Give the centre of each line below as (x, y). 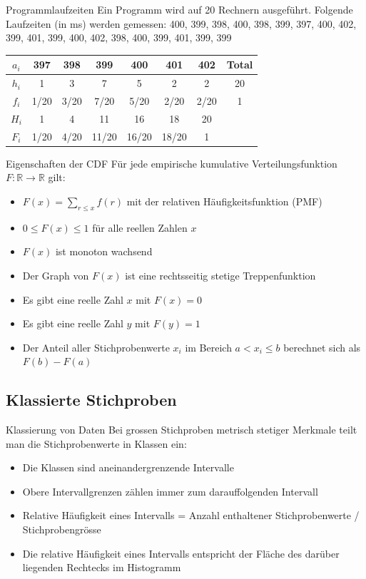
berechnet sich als (322, 347)
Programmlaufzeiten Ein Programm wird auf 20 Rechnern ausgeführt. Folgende (179, 9)
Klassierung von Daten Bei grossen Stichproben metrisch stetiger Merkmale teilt (182, 430)
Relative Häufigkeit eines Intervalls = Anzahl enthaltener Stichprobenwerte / (191, 515)
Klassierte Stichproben (91, 400)
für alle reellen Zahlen (140, 227)
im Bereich (208, 347)
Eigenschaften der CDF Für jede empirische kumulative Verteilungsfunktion (172, 163)
